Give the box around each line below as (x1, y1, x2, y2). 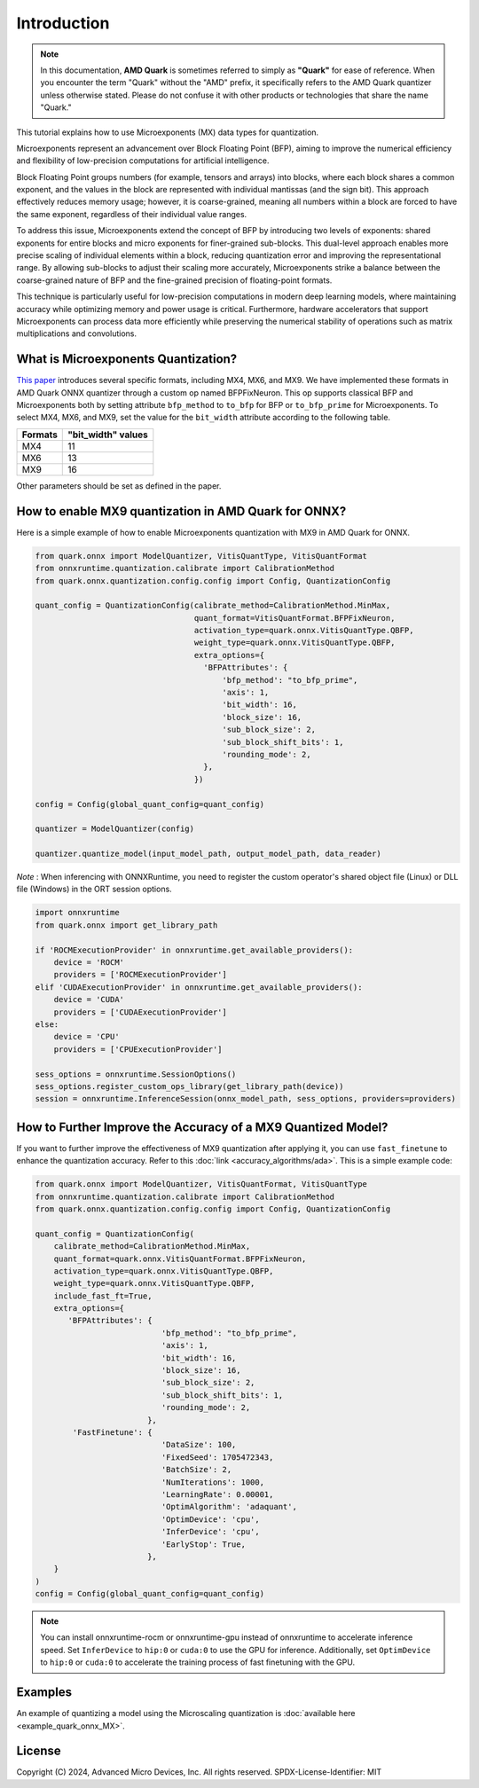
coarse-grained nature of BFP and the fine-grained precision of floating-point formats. (16, 275, 333, 286)
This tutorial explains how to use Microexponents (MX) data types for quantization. (16, 127, 319, 137)
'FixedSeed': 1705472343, (161, 1452, 274, 1463)
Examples (16, 1685, 73, 1700)
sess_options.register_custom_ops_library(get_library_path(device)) (35, 1081, 344, 1091)
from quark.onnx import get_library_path (35, 920, 218, 930)
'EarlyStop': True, (161, 1539, 246, 1549)
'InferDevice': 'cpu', (161, 1526, 261, 1537)
